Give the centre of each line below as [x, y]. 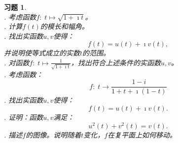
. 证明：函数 [24, 117]
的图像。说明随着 [53, 134]
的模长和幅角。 [64, 26]
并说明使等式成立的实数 [42, 53]
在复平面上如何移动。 [142, 134]
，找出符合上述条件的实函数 [116, 62]
